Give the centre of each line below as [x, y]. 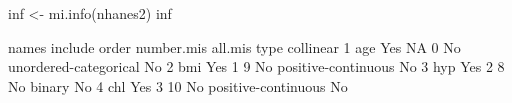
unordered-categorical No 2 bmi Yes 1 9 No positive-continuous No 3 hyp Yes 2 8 [256, 66]
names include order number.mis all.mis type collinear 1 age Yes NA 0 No [234, 46]
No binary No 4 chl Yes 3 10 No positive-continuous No [178, 85]
